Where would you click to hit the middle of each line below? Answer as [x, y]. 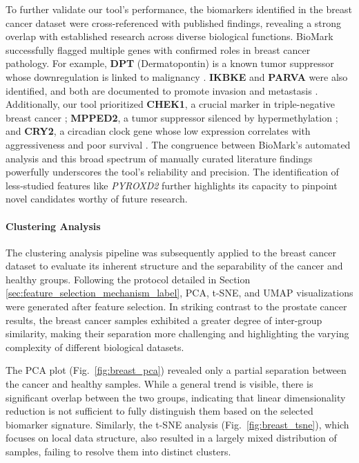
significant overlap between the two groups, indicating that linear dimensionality [176, 397]
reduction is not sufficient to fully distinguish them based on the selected [159, 411]
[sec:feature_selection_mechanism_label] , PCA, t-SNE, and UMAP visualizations [179, 293]
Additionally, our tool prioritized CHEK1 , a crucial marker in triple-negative [170, 104]
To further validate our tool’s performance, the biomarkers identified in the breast [179, 9]
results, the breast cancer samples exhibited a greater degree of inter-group [164, 320]
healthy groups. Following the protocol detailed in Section [128, 279]
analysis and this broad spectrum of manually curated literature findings [159, 158]
